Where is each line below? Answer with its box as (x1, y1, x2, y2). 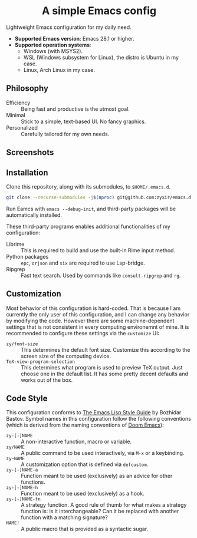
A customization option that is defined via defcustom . (21, 461, 149, 468)
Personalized (6, 124, 38, 131)
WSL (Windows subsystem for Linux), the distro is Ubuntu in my (23, 54, 179, 61)
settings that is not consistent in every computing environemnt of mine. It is (6, 323, 189, 331)
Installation (6, 167, 48, 177)
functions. (21, 478, 45, 486)
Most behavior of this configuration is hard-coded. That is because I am (6, 305, 181, 312)
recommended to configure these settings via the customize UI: (6, 329, 160, 336)
